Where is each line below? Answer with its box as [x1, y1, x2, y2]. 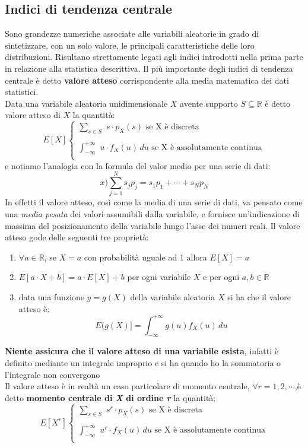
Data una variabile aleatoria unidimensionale [5, 97, 168, 109]
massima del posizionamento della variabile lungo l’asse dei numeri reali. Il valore [5, 219, 300, 231]
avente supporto [180, 97, 238, 109]
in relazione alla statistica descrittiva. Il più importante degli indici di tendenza [5, 62, 293, 74]
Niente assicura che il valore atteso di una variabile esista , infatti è [5, 345, 279, 357]
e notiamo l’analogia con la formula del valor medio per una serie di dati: [5, 159, 271, 171]
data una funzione [18, 290, 84, 303]
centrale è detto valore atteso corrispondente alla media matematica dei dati [5, 74, 289, 86]
